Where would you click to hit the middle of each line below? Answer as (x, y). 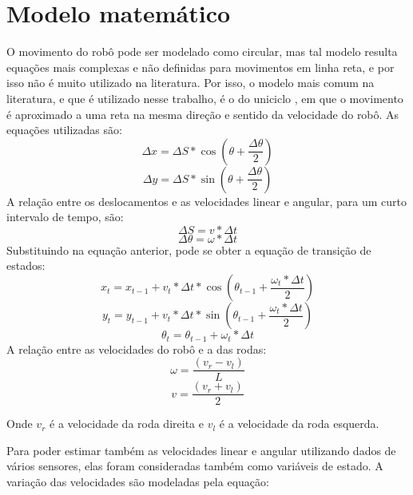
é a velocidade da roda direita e (127, 424)
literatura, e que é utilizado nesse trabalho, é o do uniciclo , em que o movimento (205, 98)
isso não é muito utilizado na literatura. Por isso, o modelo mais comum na (191, 83)
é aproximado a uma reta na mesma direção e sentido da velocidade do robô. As (203, 114)
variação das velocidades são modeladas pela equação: (138, 482)
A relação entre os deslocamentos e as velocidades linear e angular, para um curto (207, 201)
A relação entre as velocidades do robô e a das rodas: (137, 348)
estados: (26, 265)
